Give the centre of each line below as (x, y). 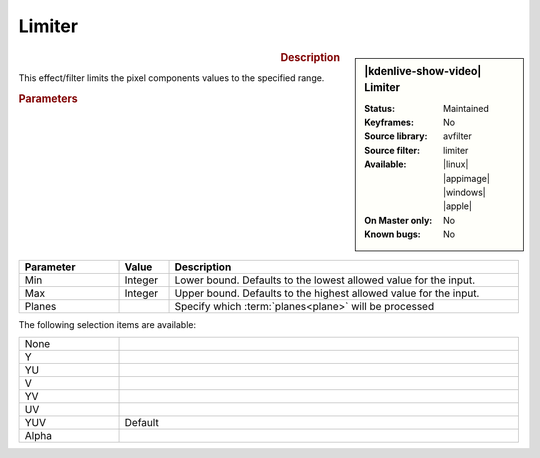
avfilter (457, 136)
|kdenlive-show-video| (423, 71)
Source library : (396, 136)
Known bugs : (393, 234)
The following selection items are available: (107, 324)
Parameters (48, 98)
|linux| (456, 164)
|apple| (457, 206)
